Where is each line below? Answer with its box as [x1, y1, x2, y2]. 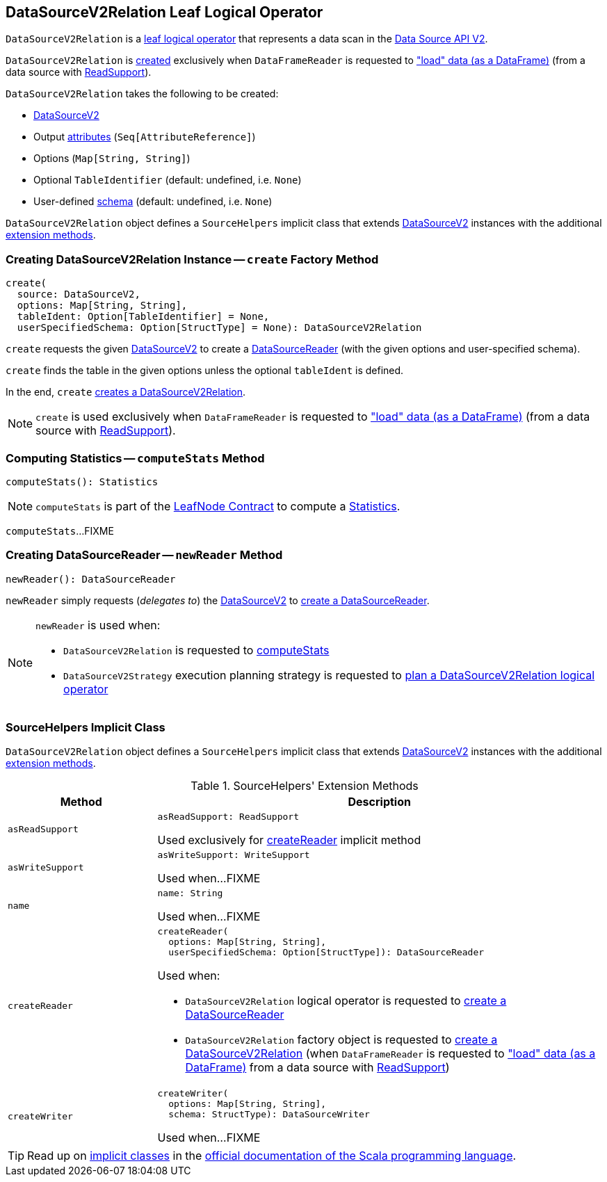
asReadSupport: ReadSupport [157, 811, 299, 823]
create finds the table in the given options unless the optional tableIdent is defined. [6, 364, 404, 377]
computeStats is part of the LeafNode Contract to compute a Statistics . [35, 499, 400, 513]
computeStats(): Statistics [6, 476, 159, 487]
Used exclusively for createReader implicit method [157, 833, 421, 848]
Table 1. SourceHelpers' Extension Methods [191, 779, 419, 793]
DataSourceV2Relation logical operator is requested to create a [185, 994, 507, 1008]
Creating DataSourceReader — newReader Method [6, 548, 283, 562]
